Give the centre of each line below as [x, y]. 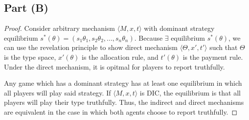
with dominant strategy [179, 28]
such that [224, 47]
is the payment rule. [213, 57]
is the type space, [30, 57]
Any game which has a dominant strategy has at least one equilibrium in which [123, 83]
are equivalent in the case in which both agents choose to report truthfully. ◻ [121, 111]
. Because [148, 37]
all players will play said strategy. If [57, 92]
